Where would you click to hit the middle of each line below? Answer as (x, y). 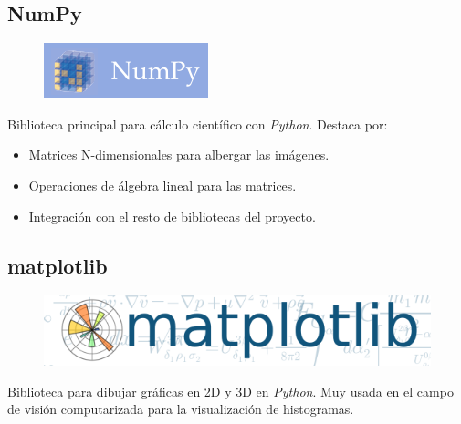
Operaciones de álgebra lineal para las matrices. (162, 185)
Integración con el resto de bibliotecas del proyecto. (172, 216)
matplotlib (58, 265)
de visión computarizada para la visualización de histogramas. (181, 409)
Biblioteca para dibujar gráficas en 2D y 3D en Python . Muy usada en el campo (230, 391)
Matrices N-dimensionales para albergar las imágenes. (179, 155)
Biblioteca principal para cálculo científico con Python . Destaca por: (198, 124)
